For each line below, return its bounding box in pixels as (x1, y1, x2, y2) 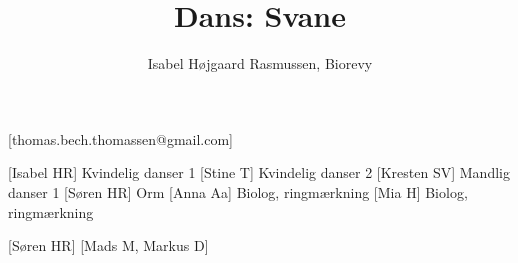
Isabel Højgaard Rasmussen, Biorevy (147, 53, 373, 74)
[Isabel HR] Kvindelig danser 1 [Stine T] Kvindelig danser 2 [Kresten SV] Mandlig (8, 162, 510, 183)
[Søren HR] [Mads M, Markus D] (8, 235, 209, 256)
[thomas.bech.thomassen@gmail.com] (8, 128, 234, 149)
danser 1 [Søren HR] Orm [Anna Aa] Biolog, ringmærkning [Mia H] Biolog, (8, 181, 468, 202)
